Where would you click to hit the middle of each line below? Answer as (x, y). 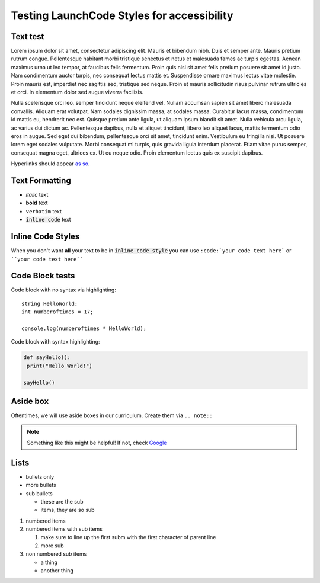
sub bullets (39, 493)
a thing (49, 562)
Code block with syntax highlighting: (55, 342)
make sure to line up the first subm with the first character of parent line (128, 537)
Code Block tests (43, 276)
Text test (28, 36)
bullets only (40, 476)
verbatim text (44, 211)
